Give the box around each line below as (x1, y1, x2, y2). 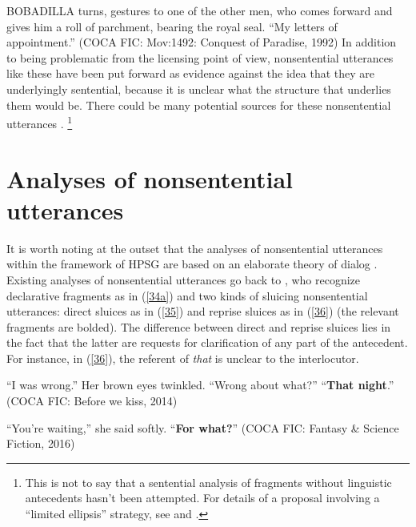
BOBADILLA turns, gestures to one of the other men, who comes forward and (6, 2, 393, 18)
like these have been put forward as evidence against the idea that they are (6, 65, 374, 82)
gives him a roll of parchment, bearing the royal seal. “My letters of (6, 18, 338, 34)
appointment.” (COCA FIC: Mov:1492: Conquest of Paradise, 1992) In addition (6, 34, 397, 50)
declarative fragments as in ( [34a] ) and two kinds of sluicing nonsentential (6, 287, 368, 304)
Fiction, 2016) (6, 435, 75, 452)
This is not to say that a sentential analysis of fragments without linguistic (25, 473, 392, 490)
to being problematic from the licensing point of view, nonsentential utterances (6, 49, 394, 66)
